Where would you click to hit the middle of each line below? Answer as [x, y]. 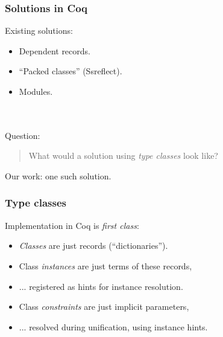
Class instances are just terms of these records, [105, 265]
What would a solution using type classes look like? [123, 156]
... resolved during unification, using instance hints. [113, 326]
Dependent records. [55, 50]
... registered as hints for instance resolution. [101, 286]
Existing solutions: [39, 30]
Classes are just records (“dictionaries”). [93, 246]
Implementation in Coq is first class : [72, 225]
